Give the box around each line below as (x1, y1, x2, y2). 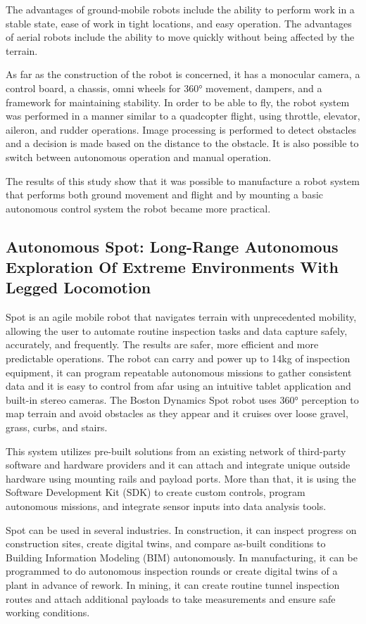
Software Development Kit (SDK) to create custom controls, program (6, 485, 305, 499)
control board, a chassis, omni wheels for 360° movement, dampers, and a (6, 80, 322, 95)
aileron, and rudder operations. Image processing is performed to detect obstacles (6, 122, 357, 136)
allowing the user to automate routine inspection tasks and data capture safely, (6, 323, 348, 338)
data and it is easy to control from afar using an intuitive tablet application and (6, 378, 351, 393)
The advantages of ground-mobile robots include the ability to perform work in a (6, 2, 355, 16)
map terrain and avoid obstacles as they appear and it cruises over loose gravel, (6, 406, 348, 421)
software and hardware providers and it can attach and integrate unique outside (6, 457, 351, 472)
